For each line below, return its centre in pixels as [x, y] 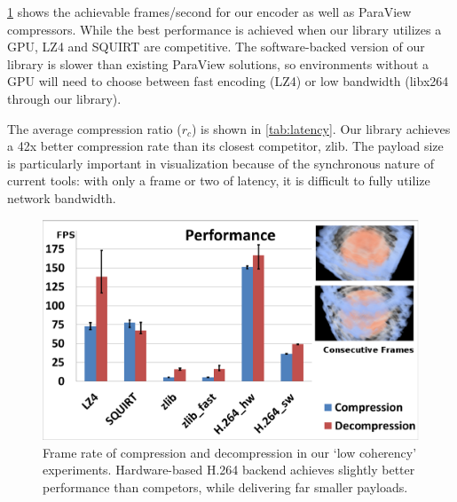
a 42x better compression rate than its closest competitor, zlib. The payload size [225, 146]
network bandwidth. [62, 197]
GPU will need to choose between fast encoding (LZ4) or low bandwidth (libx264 [228, 81]
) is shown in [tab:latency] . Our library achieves [321, 128]
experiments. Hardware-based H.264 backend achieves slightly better [229, 470]
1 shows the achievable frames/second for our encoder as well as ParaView [209, 12]
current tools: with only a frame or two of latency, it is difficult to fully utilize [219, 180]
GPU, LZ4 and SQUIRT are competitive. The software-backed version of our [216, 47]
